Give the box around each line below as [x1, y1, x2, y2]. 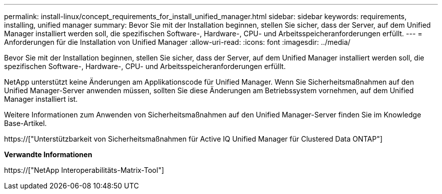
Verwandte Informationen [4, 150, 92, 159]
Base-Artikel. [4, 119, 47, 127]
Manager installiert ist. [4, 95, 78, 103]
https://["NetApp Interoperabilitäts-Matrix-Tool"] [4, 166, 164, 174]
